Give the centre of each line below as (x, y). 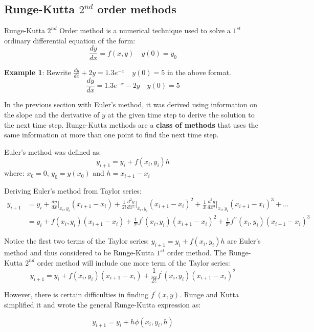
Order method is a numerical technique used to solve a (145, 30)
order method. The (197, 253)
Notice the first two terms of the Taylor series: (77, 241)
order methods (137, 9)
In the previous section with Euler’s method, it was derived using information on (131, 104)
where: (14, 173)
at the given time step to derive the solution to (181, 114)
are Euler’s (244, 241)
